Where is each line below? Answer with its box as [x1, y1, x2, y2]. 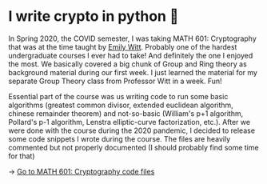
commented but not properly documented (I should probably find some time [8, 142, 259, 152]
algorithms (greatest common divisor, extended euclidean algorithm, [8, 100, 233, 110]
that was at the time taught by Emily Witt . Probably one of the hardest [8, 42, 237, 51]
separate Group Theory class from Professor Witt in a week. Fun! [8, 76, 222, 86]
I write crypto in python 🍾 [8, 7, 179, 26]
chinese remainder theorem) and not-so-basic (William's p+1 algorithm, [8, 108, 244, 118]
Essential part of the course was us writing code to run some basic [8, 91, 229, 101]
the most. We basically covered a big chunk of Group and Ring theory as [8, 59, 248, 69]
